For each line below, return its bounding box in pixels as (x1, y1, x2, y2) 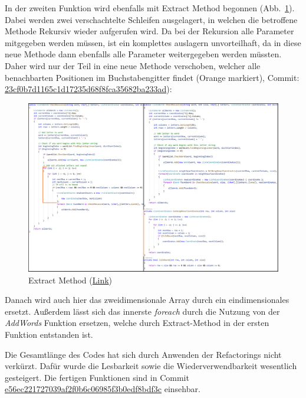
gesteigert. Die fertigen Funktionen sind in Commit (5, 371, 189, 383)
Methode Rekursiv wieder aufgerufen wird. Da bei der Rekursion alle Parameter (5, 25, 294, 37)
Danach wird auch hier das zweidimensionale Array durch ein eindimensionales (5, 293, 289, 306)
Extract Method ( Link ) (28, 273, 113, 286)
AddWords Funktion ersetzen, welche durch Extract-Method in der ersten (5, 317, 269, 329)
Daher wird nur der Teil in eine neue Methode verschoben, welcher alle (5, 59, 261, 71)
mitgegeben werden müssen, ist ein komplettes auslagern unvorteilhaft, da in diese (5, 36, 301, 48)
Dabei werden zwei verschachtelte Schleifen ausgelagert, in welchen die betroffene (5, 13, 298, 25)
